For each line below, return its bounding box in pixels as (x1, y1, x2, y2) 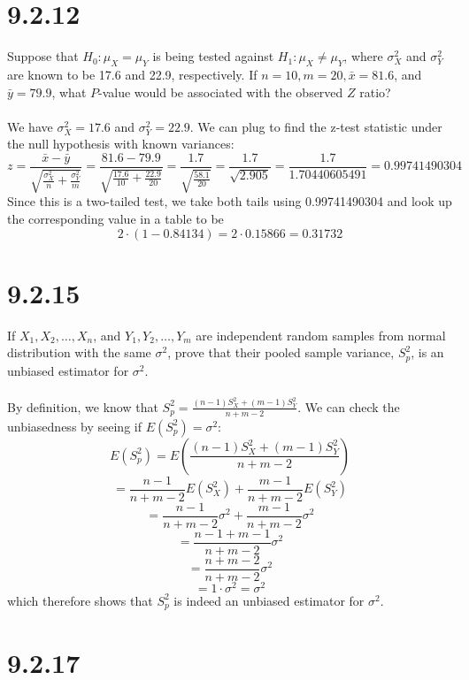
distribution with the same (7, 343, 151, 362)
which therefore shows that (7, 591, 153, 609)
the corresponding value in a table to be (7, 209, 224, 227)
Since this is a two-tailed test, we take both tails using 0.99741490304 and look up (7, 192, 452, 210)
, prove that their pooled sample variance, (167, 343, 395, 362)
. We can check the (297, 397, 400, 416)
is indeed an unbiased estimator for (173, 591, 365, 609)
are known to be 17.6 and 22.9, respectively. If (7, 65, 258, 83)
